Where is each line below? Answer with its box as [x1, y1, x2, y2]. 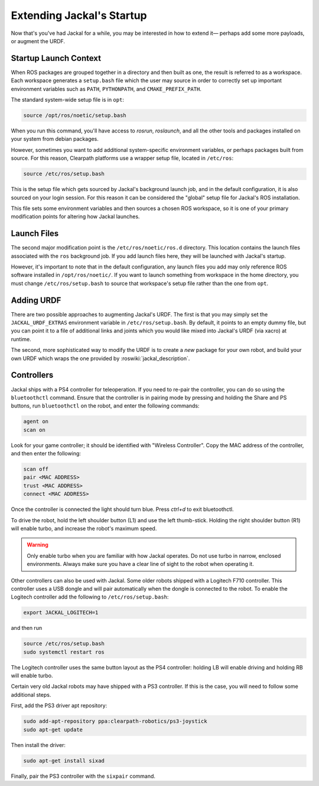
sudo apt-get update [23, 726, 83, 733]
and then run [11, 625, 43, 632]
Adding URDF [11, 295, 61, 305]
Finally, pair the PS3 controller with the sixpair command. [11, 772, 156, 779]
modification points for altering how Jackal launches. [11, 213, 140, 220]
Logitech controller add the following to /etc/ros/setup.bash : [11, 593, 169, 600]
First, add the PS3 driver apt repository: [11, 702, 108, 709]
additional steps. [11, 691, 51, 698]
